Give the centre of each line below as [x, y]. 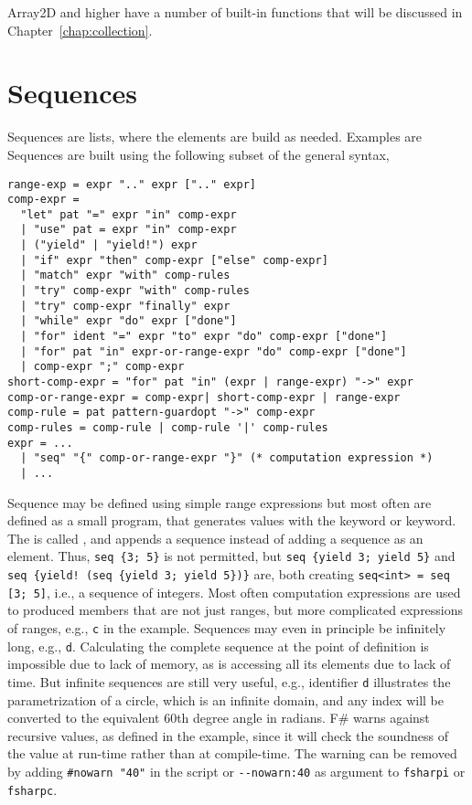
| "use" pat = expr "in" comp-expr [129, 230]
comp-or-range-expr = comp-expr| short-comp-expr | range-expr [204, 397]
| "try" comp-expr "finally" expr [125, 306]
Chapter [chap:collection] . [80, 30]
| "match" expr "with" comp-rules [125, 275]
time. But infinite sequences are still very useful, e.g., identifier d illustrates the [229, 681]
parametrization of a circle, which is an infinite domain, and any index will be [226, 699]
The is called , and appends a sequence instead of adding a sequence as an [215, 538]
